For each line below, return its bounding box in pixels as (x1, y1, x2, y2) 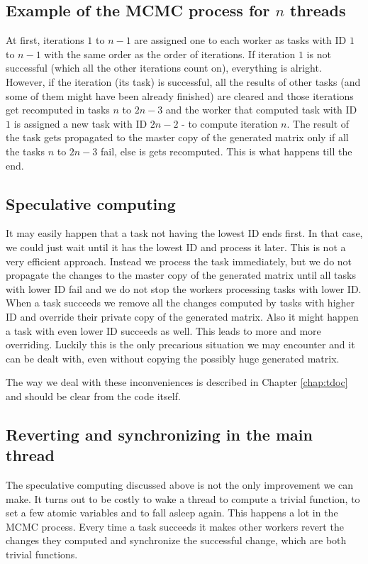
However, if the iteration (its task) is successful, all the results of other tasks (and (6, 74, 361, 89)
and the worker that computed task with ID (165, 102, 357, 117)
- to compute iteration (182, 116, 278, 131)
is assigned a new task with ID (13, 116, 147, 131)
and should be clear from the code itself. (6, 388, 181, 403)
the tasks (6, 143, 45, 158)
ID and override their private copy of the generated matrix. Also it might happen (6, 309, 359, 324)
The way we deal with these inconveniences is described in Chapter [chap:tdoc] (6, 375, 348, 389)
